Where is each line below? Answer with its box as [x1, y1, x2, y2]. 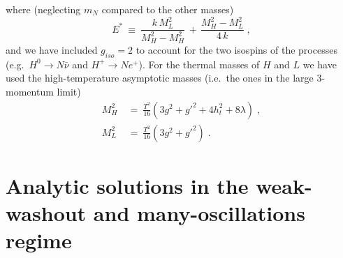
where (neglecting [6, 2, 81, 16]
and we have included [6, 42, 98, 56]
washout [6, 198, 87, 227]
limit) [57, 84, 81, 98]
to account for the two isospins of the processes [136, 42, 337, 56]
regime [6, 226, 72, 255]
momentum [6, 84, 54, 98]
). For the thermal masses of [138, 56, 260, 71]
